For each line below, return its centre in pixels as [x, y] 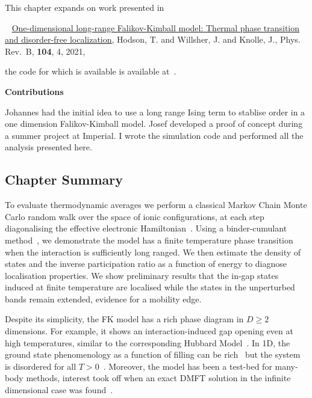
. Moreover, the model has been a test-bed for [188, 366]
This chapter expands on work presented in [85, 7]
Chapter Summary [64, 179]
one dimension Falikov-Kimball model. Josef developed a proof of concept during [154, 124]
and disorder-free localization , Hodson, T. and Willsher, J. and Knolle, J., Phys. [153, 39]
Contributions [34, 91]
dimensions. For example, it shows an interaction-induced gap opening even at [149, 331]
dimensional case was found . [59, 390]
